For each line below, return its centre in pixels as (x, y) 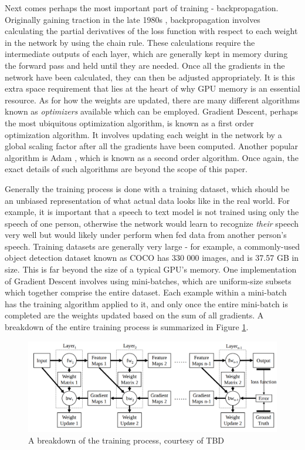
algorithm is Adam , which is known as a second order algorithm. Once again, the (152, 157)
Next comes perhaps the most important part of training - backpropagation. (142, 8)
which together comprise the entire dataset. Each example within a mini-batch (146, 292)
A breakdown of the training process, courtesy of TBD (126, 440)
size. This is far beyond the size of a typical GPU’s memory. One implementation (151, 269)
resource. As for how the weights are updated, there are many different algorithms (152, 100)
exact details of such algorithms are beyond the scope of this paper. (126, 169)
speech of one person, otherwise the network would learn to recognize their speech (152, 223)
